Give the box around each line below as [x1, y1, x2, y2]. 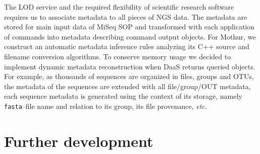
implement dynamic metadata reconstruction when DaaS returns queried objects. [4, 61, 255, 71]
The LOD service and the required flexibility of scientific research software [4, 2, 234, 12]
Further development [4, 130, 153, 151]
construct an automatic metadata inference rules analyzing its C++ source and [4, 41, 249, 52]
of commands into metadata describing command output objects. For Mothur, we [4, 31, 256, 42]
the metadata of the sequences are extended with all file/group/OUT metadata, [4, 81, 251, 91]
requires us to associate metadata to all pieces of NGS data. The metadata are [4, 11, 247, 22]
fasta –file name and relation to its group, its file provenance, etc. [4, 100, 207, 111]
